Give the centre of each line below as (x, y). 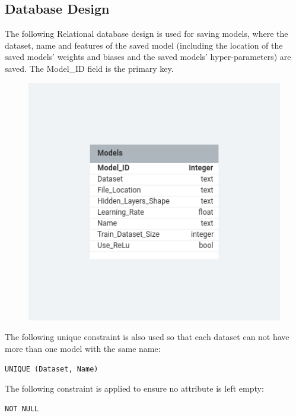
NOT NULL (22, 409)
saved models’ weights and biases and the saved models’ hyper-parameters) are (148, 57)
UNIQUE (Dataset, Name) (52, 369)
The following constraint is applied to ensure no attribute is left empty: (134, 388)
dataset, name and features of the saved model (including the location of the (144, 45)
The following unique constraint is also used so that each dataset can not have (147, 337)
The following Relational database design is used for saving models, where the (147, 34)
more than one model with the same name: (83, 348)
